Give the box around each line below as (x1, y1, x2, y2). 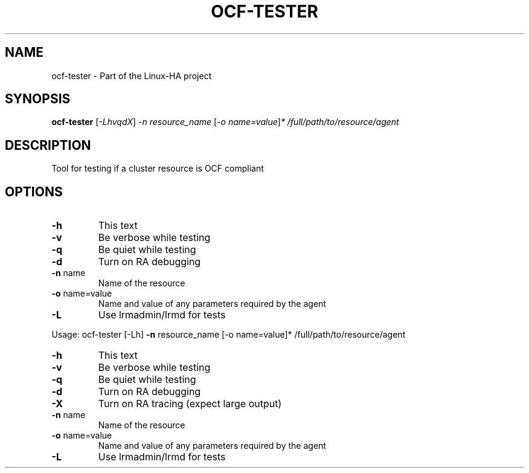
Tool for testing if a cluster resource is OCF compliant (51, 163, 264, 174)
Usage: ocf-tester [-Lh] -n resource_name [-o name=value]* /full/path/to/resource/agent (51, 329, 406, 340)
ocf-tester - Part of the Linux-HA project (51, 70, 212, 81)
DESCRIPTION (5, 137, 91, 153)
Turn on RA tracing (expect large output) (98, 397, 282, 410)
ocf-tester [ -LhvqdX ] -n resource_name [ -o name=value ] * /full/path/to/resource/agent (51, 117, 399, 127)
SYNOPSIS (5, 91, 71, 107)
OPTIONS (5, 184, 63, 199)
